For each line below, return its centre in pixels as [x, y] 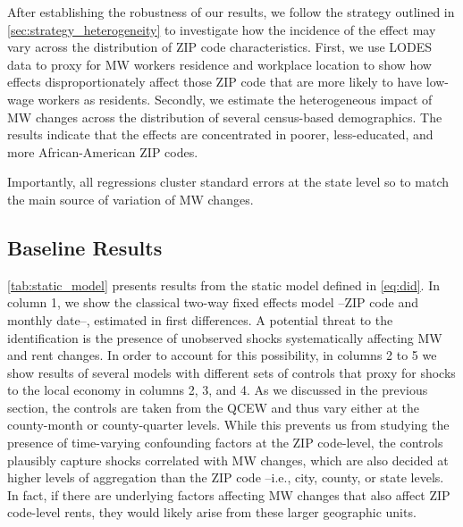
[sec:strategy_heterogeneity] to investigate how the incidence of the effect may [222, 29]
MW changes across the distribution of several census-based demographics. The [225, 117]
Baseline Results [85, 247]
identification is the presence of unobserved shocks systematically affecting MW [225, 337]
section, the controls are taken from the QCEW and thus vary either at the [214, 407]
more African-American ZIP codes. [103, 151]
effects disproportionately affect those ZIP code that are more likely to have [215, 82]
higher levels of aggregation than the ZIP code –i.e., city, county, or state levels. [226, 477]
